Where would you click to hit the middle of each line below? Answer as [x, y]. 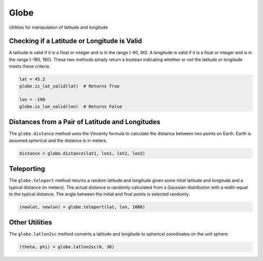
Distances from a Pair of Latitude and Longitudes [85, 122]
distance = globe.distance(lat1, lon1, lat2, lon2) [82, 153]
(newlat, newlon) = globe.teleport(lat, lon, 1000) [82, 207]
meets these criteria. [30, 66]
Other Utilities [30, 222]
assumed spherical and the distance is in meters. [58, 140]
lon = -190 [32, 100]
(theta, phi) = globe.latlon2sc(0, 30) [67, 247]
